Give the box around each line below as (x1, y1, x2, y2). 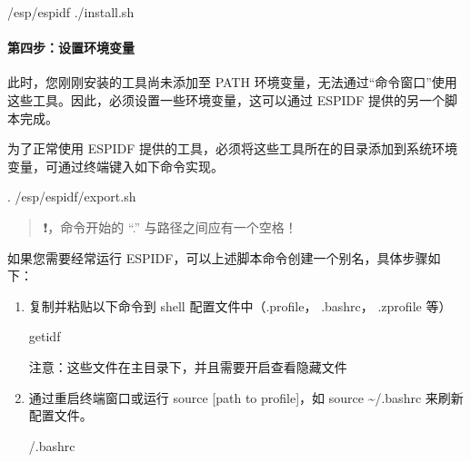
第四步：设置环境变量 (7, 38, 135, 57)
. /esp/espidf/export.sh (7, 187, 136, 206)
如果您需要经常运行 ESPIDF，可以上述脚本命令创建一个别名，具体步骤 (7, 248, 428, 267)
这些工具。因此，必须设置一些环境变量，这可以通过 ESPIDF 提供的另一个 (7, 90, 446, 109)
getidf (28, 327, 61, 346)
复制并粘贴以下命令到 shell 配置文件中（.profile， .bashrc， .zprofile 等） (28, 296, 452, 315)
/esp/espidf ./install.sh (7, 3, 135, 21)
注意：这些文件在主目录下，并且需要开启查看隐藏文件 (28, 357, 347, 376)
